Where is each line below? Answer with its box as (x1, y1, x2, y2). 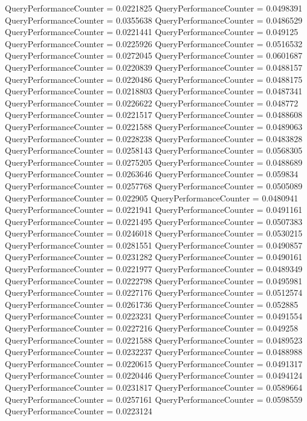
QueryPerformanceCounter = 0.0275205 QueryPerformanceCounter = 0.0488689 (5, 155, 303, 168)
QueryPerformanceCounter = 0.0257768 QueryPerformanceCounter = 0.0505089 (5, 179, 303, 192)
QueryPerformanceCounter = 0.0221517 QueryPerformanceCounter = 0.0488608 (5, 108, 303, 121)
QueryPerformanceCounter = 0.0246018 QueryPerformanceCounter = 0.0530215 (5, 227, 303, 240)
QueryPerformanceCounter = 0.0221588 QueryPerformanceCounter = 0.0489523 (5, 333, 303, 346)
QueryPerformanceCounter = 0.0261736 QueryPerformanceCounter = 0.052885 (5, 298, 299, 310)
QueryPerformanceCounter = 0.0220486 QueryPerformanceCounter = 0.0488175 (5, 73, 303, 85)
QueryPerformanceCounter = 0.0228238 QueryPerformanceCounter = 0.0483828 (5, 132, 303, 145)
